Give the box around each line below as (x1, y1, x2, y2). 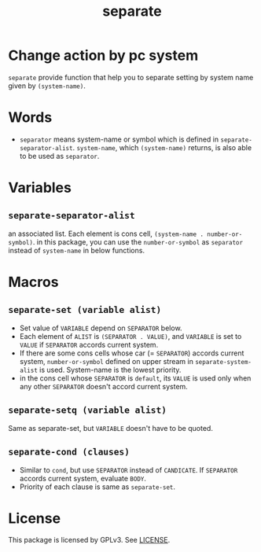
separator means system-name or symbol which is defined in (19, 134, 219, 144)
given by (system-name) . (8, 81, 86, 90)
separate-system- (195, 358, 252, 366)
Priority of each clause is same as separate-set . (19, 482, 175, 491)
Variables (8, 179, 72, 197)
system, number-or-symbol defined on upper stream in (19, 356, 194, 366)
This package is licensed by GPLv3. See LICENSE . (8, 535, 171, 545)
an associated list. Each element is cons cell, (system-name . (8, 229, 204, 238)
